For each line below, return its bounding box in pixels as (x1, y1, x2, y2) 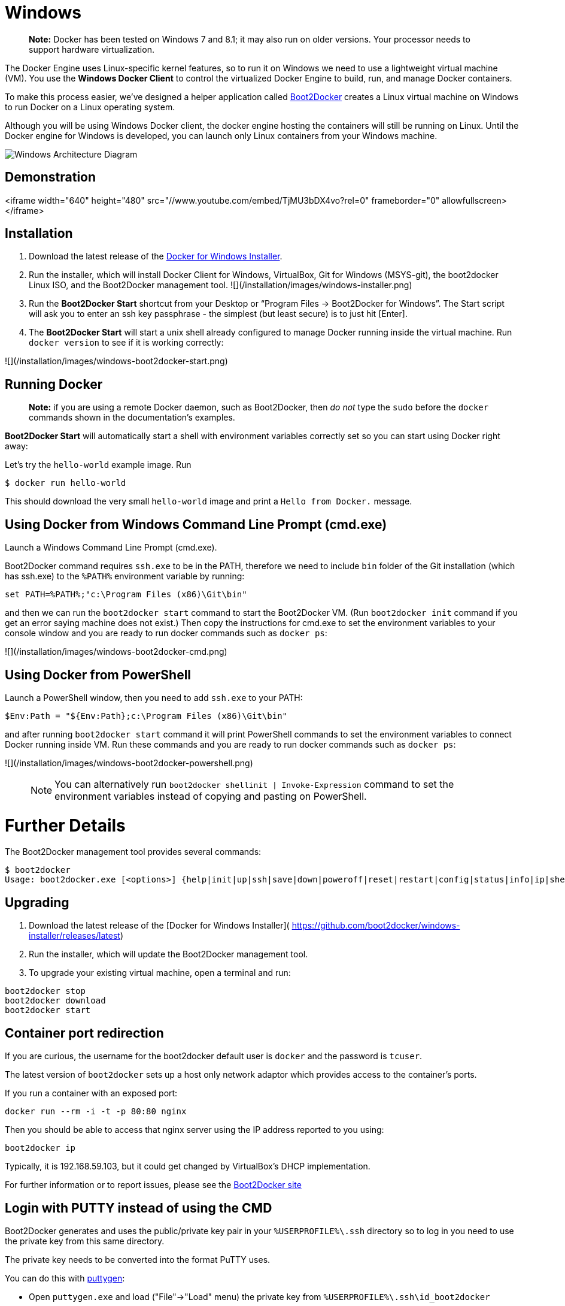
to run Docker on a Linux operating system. (5, 101, 175, 112)
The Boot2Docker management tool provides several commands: (5, 847, 262, 857)
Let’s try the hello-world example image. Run (5, 459, 192, 470)
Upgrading (5, 894, 69, 910)
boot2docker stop (5, 986, 86, 996)
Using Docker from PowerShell (5, 667, 192, 682)
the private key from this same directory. (5, 1236, 165, 1246)
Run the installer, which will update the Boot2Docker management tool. (29, 949, 308, 960)
